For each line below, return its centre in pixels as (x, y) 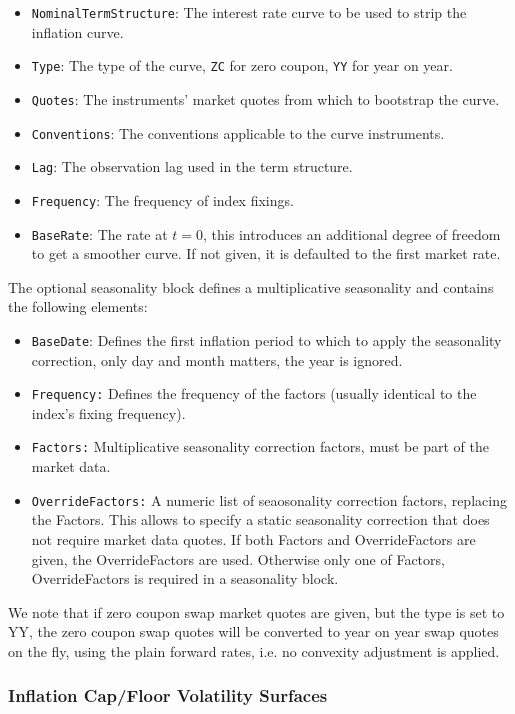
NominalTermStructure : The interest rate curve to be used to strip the (249, 12)
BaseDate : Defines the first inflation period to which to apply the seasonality (266, 339)
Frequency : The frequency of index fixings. (162, 199)
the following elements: (78, 306)
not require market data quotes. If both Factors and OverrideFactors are (253, 538)
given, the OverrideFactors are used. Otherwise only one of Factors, (238, 558)
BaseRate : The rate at (99, 233)
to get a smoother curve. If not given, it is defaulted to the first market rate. (266, 253)
